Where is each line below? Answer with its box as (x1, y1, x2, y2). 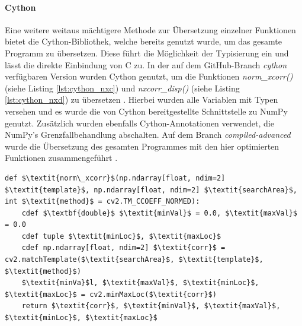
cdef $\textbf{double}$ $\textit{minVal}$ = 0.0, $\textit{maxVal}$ (21, 208, 297, 217)
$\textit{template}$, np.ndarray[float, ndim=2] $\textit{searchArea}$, (5, 185, 297, 194)
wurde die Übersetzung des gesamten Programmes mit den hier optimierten (5, 140, 279, 152)
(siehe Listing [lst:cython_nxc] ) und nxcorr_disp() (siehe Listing (5, 81, 240, 94)
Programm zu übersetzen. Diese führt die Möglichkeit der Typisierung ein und (5, 46, 289, 59)
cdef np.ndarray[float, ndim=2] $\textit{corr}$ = (21, 243, 226, 252)
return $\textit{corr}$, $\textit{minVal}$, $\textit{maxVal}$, (21, 302, 281, 311)
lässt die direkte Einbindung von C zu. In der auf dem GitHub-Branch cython (5, 58, 287, 71)
